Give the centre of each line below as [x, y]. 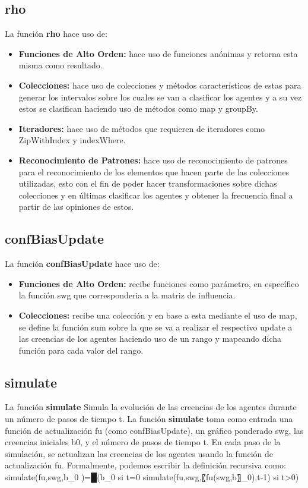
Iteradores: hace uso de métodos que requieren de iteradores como [142, 128]
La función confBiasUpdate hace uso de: [82, 264]
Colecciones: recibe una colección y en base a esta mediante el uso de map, [158, 315]
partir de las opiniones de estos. [76, 207]
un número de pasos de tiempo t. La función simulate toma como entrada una [149, 419]
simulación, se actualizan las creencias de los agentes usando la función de [139, 453]
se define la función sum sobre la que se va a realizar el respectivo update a [155, 327]
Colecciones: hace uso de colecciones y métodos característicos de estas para [160, 85]
